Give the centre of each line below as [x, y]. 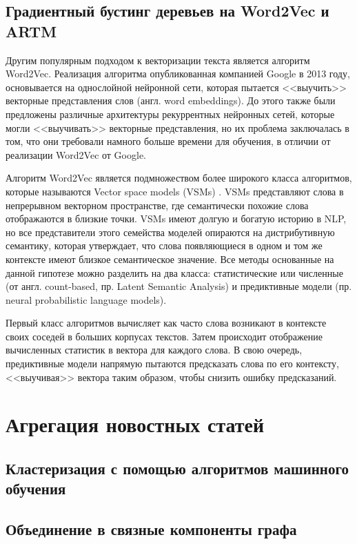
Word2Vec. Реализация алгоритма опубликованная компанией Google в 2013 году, [178, 74]
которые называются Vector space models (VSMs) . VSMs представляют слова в [175, 191]
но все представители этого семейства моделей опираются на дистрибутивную [170, 232]
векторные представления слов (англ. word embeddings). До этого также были [171, 100]
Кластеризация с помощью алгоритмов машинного [177, 468]
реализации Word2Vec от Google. [76, 154]
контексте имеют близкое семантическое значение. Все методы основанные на [170, 259]
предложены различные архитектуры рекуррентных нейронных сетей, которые [170, 114]
